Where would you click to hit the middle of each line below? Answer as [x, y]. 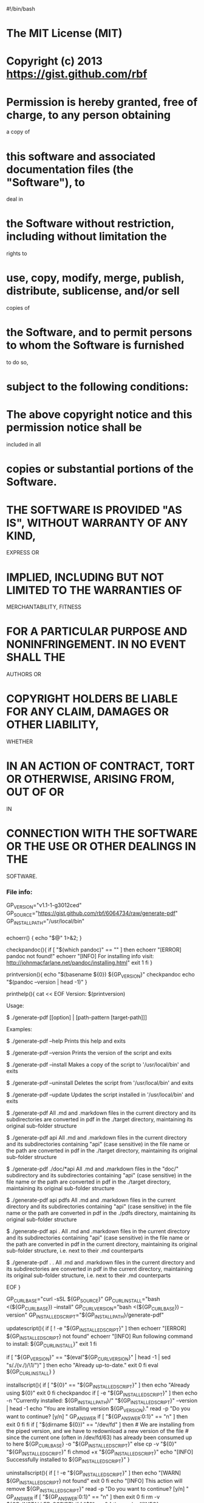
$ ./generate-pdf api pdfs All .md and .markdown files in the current [91, 1200]
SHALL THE [36, 657]
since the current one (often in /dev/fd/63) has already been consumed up [99, 1437]
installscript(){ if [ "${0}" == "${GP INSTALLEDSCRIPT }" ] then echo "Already [98, 1386]
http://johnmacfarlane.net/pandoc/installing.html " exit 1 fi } [80, 962]
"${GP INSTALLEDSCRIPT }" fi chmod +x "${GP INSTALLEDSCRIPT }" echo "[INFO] [100, 1452]
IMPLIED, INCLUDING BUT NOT [85, 577]
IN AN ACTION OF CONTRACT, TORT [101, 766]
